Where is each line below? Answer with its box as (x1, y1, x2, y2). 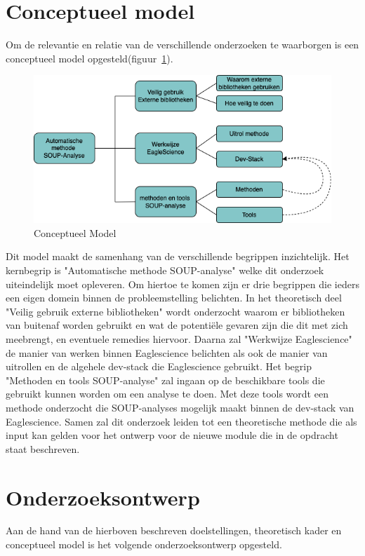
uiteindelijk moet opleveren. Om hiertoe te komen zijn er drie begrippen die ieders (6, 276, 359, 291)
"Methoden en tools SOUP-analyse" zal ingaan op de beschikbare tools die (6, 372, 325, 387)
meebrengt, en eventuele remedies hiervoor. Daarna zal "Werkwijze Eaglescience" (6, 331, 352, 346)
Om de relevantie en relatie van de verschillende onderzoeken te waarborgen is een (6, 37, 359, 52)
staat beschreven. (6, 441, 80, 456)
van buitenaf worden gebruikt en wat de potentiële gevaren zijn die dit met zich (6, 318, 348, 332)
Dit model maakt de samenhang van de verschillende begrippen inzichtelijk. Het (6, 249, 350, 264)
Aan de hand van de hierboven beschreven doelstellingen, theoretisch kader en (6, 523, 342, 538)
